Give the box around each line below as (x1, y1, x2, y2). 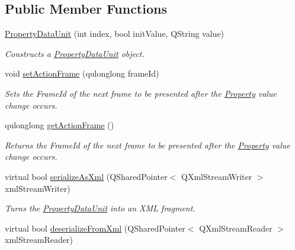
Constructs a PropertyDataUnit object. (5, 47, 145, 59)
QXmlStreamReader (199, 221, 272, 234)
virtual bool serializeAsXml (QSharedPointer (5, 170, 168, 182)
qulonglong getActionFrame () (5, 119, 114, 131)
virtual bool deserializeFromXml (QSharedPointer (5, 221, 185, 234)
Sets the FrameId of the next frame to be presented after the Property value (5, 87, 277, 99)
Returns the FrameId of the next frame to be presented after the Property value (5, 138, 290, 151)
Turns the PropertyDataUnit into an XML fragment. (5, 202, 195, 214)
